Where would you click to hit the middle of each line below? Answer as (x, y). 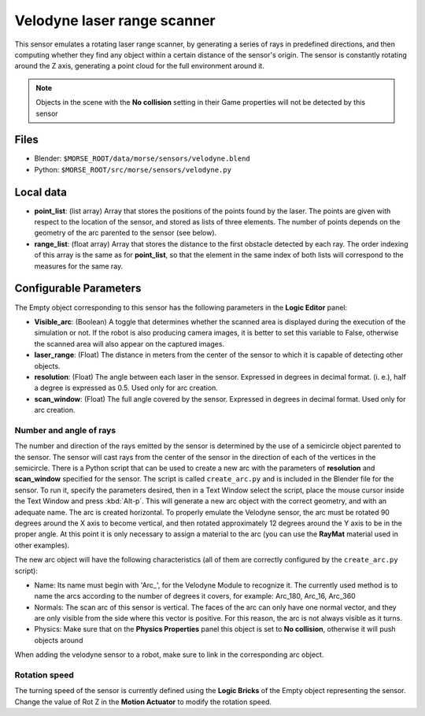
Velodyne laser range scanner (115, 20)
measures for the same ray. (79, 266)
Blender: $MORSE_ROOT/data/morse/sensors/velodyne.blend (142, 158)
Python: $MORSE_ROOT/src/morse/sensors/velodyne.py (133, 169)
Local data (41, 192)
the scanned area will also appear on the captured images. (129, 343)
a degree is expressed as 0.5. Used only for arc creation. (126, 388)
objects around (59, 640)
